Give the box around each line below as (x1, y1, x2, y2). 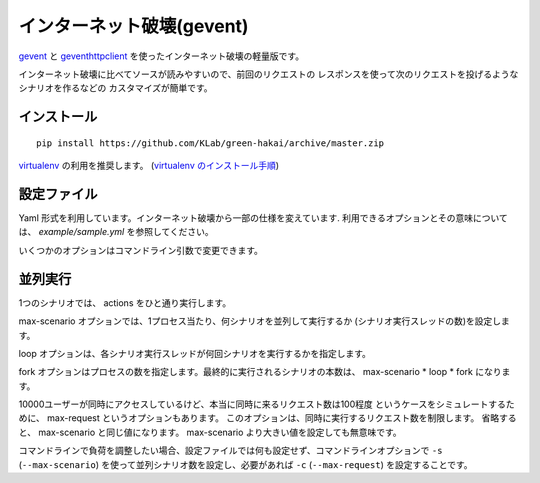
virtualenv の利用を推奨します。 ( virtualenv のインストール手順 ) (18, 160, 280, 172)
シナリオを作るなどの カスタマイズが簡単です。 (18, 82, 214, 94)
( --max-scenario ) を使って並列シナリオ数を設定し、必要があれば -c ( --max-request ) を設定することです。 (18, 458, 474, 470)
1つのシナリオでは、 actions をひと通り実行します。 (18, 296, 232, 309)
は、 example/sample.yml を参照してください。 (18, 226, 214, 238)
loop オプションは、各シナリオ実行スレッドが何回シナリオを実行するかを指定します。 (18, 347, 372, 359)
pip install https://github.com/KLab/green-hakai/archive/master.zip (36, 137, 385, 149)
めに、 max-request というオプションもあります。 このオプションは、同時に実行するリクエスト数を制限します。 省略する (18, 412, 517, 424)
